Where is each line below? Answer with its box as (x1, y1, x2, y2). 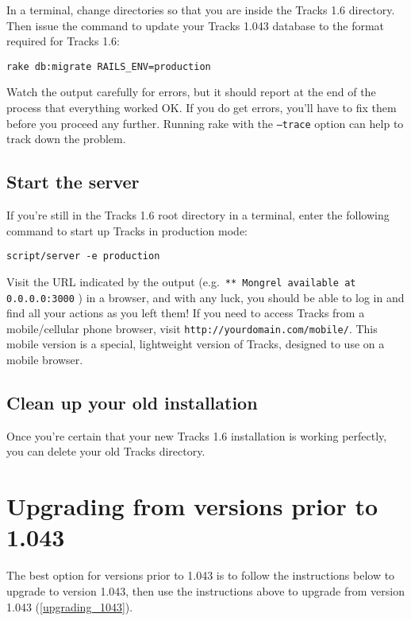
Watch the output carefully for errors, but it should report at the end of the (6, 83, 376, 100)
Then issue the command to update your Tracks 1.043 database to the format (6, 17, 385, 33)
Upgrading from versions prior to (6, 490, 378, 522)
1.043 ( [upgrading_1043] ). (6, 598, 133, 615)
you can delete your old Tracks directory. (6, 443, 205, 460)
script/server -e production (6, 250, 160, 262)
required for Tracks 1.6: (6, 33, 120, 49)
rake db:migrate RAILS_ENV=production (6, 60, 211, 72)
